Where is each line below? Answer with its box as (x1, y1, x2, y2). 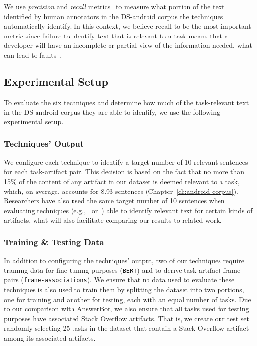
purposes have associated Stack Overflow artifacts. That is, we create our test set (4, 313, 249, 323)
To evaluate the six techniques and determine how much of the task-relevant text (4, 97, 249, 107)
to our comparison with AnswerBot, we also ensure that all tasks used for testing (4, 304, 249, 314)
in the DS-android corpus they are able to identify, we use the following (4, 107, 220, 117)
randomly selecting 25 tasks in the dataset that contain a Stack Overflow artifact (4, 323, 249, 333)
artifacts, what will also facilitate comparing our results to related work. (4, 215, 222, 225)
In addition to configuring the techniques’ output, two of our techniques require (4, 255, 244, 266)
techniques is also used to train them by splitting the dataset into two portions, (4, 284, 244, 295)
